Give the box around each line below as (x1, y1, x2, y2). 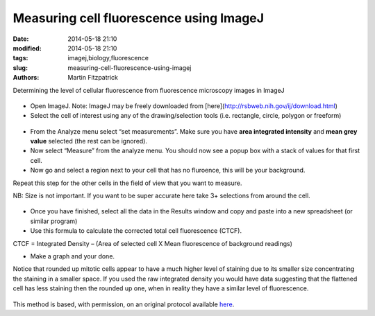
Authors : (12, 73, 40, 82)
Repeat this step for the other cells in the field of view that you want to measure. (12, 179, 242, 187)
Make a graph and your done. (30, 252, 115, 260)
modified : (12, 44, 42, 52)
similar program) (30, 217, 78, 225)
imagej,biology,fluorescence (67, 54, 149, 62)
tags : (12, 54, 28, 62)
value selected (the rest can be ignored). (30, 137, 148, 146)
